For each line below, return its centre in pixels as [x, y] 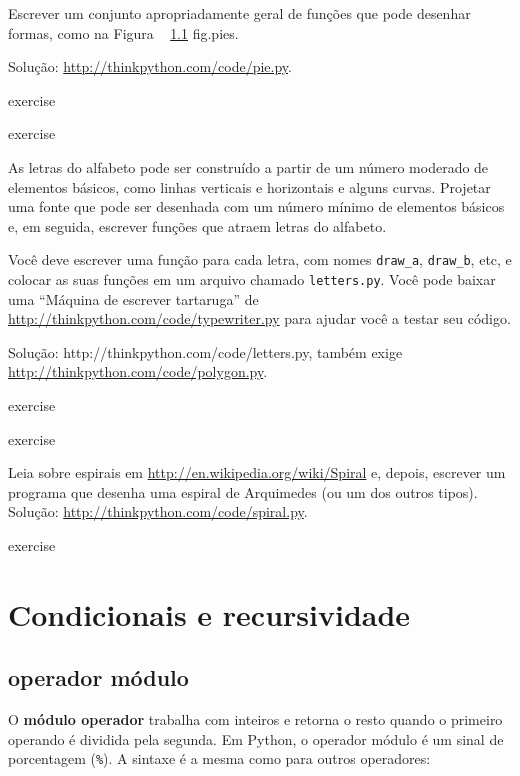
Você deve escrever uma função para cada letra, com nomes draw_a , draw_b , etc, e [260, 259]
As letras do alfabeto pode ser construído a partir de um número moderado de [248, 166]
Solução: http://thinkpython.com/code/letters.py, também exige [205, 351]
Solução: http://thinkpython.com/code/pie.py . [150, 66]
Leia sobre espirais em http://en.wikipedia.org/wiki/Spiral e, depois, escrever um [257, 472]
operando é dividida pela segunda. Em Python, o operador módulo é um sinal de [256, 738]
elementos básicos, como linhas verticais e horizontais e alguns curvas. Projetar [249, 186]
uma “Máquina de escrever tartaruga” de [133, 298]
